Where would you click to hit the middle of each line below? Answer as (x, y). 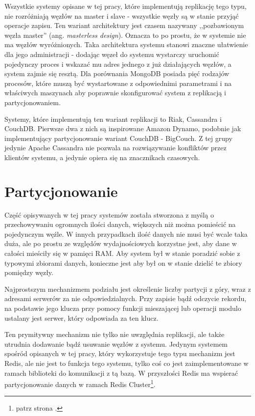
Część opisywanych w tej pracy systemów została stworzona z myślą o (109, 214)
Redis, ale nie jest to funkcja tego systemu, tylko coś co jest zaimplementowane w (127, 363)
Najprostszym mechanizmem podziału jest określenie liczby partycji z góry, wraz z (128, 289)
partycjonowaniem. (33, 102)
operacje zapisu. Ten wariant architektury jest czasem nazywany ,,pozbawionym (124, 25)
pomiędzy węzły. (29, 272)
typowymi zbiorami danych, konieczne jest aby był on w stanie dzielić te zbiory (123, 263)
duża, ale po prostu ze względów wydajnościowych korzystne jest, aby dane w (121, 243)
